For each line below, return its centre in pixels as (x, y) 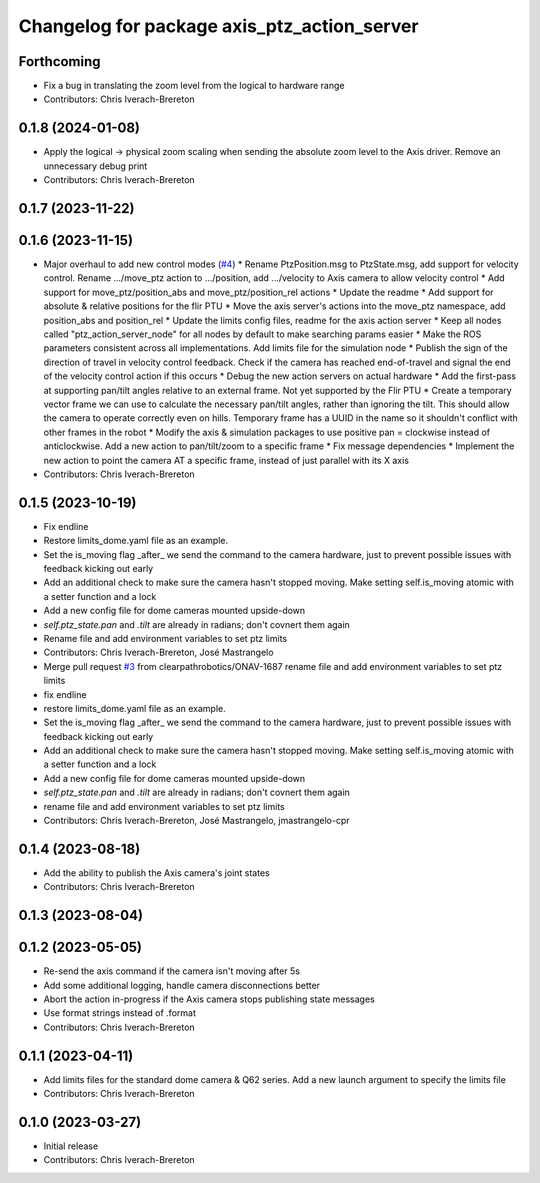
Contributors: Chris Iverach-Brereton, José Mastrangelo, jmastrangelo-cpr (196, 821)
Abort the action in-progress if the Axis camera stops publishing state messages (209, 999)
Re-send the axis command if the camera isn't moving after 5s (171, 971)
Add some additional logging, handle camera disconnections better (181, 985)
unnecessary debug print (95, 166)
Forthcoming (59, 61)
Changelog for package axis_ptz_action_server (218, 26)
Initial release (71, 1146)
